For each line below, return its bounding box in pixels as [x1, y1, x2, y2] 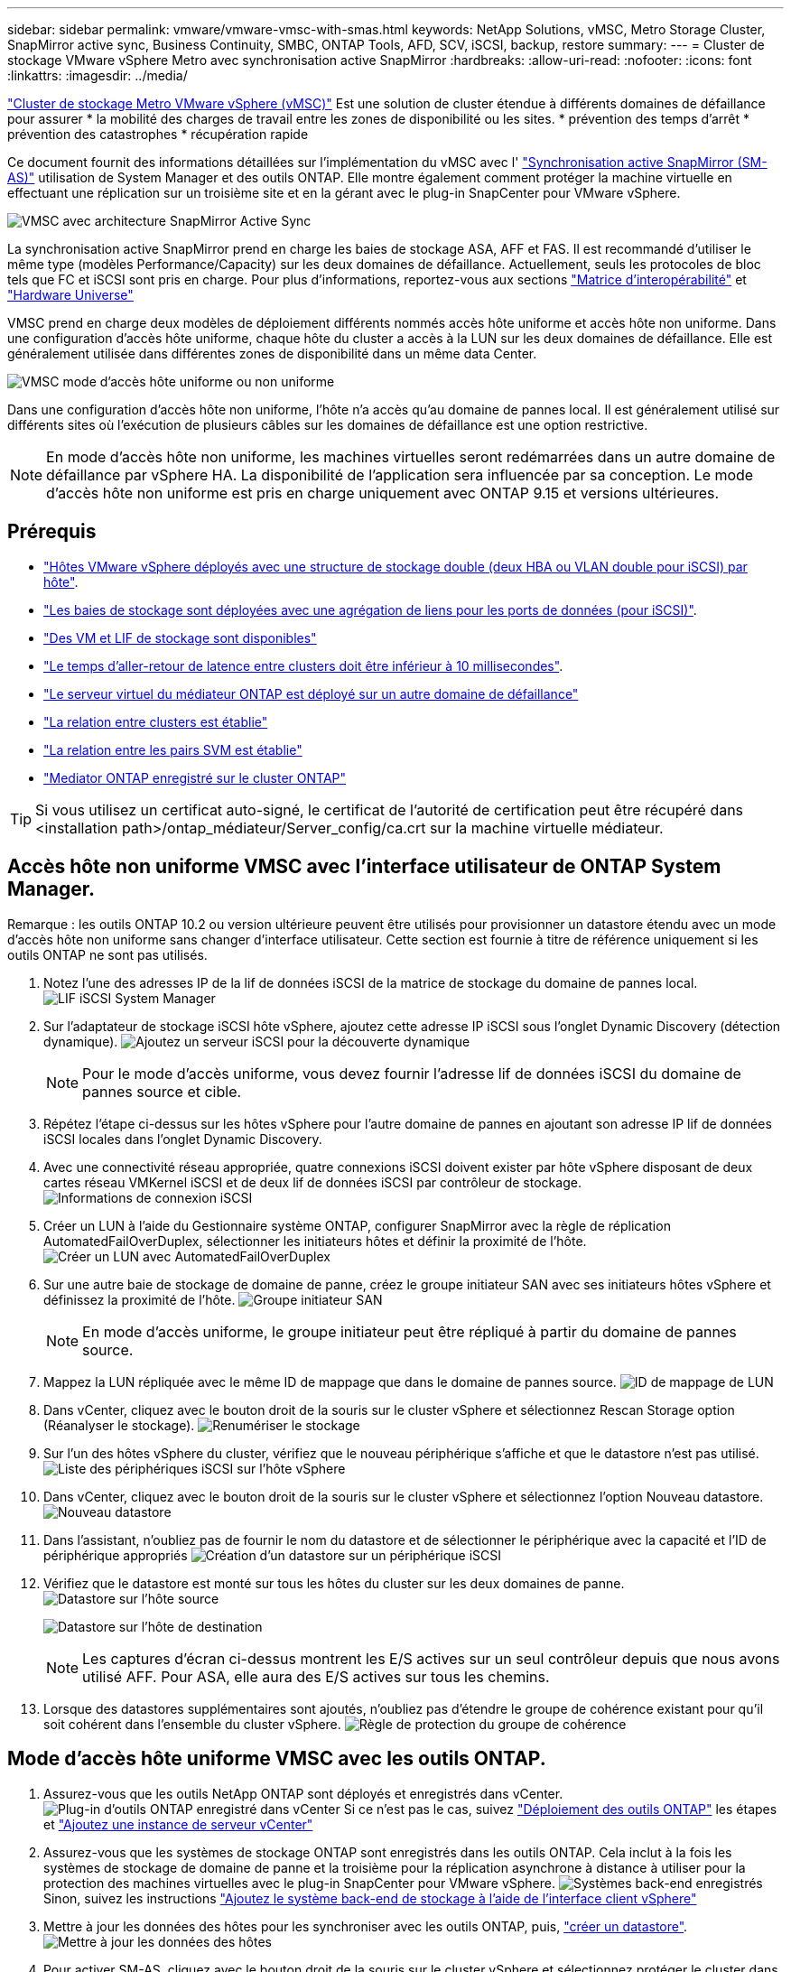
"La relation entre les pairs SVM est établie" [43, 741, 302, 758]
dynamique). [43, 1033, 118, 1049]
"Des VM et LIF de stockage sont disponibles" [43, 629, 317, 646]
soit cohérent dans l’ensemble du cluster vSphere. [43, 1716, 341, 1732]
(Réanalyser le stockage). [43, 1417, 195, 1433]
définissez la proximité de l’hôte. [43, 1291, 236, 1307]
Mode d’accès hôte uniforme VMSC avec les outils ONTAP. [7, 1747, 546, 1771]
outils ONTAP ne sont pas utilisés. [7, 946, 208, 963]
